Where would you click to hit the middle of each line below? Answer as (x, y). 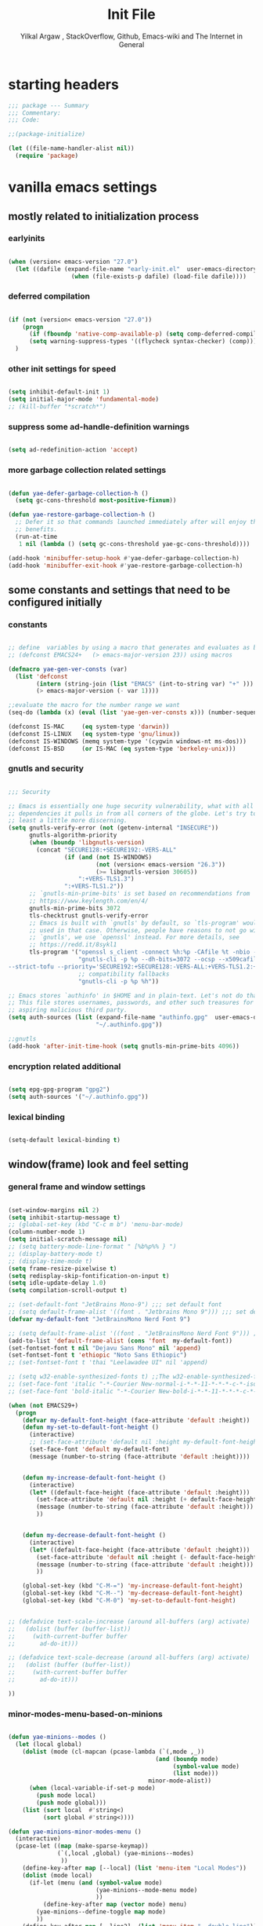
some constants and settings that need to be (119, 590)
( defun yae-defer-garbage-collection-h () (78, 493)
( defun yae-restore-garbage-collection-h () (82, 515)
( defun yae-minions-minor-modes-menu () (75, 1832)
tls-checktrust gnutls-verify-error (88, 915)
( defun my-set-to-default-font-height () (90, 1427)
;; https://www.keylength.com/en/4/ (88, 901)
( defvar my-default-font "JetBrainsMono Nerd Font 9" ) (99, 1319)
